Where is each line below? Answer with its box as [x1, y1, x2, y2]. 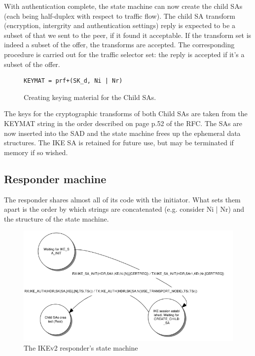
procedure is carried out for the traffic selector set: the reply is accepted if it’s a [4, 49, 245, 59]
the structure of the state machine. [4, 213, 109, 224]
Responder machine [4, 171, 107, 186]
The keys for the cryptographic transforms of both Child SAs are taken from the [4, 108, 248, 119]
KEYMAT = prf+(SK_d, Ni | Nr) [24, 77, 123, 85]
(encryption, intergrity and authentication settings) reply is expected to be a [4, 20, 236, 31]
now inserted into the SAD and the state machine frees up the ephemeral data [4, 128, 241, 138]
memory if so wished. [4, 147, 68, 157]
